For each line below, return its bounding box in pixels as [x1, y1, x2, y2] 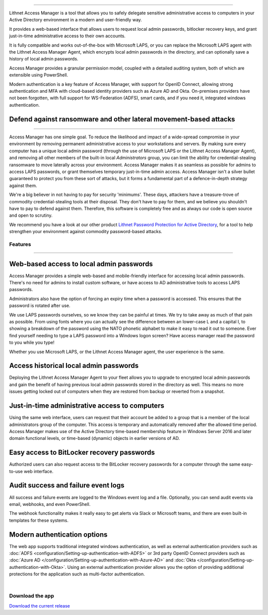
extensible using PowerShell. [9, 72, 68, 78]
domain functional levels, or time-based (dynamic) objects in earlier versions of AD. [9, 435, 180, 441]
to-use [9, 468, 23, 474]
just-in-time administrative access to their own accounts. [9, 33, 126, 39]
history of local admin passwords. [9, 56, 79, 62]
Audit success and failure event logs [9, 481, 125, 490]
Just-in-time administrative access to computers [9, 402, 165, 410]
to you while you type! [9, 340, 55, 346]
